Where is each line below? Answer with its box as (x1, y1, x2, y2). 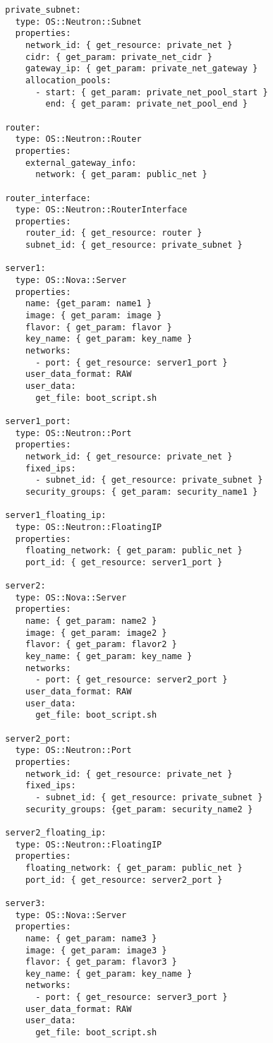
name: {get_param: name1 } (25, 299, 152, 309)
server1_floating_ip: (5, 510, 107, 521)
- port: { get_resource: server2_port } (35, 675, 228, 685)
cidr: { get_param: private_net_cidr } (25, 52, 212, 62)
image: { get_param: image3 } (25, 945, 167, 955)
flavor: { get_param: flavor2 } (25, 639, 177, 650)
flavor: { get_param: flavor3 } (25, 957, 177, 967)
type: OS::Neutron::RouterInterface (15, 205, 188, 215)
